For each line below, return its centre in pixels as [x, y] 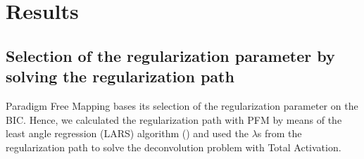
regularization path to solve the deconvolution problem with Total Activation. [174, 147]
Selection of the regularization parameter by [170, 55]
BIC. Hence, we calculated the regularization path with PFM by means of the [174, 119]
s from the [280, 133]
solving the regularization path [120, 76]
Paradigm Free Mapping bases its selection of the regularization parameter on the [182, 105]
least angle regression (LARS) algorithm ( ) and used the [127, 133]
